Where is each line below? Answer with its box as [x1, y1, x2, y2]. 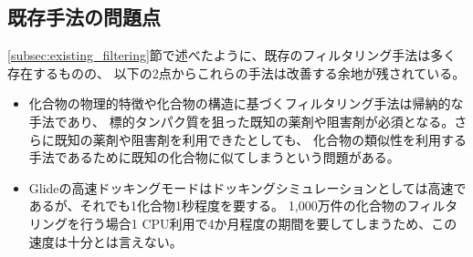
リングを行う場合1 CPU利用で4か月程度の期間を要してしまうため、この [28, 213, 457, 232]
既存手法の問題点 [7, 3, 161, 31]
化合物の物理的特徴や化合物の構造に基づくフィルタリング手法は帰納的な [28, 94, 464, 113]
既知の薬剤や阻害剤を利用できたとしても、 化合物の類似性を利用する [54, 129, 467, 149]
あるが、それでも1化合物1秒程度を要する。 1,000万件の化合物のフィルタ [28, 196, 458, 215]
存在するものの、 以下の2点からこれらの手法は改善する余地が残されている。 [7, 63, 466, 82]
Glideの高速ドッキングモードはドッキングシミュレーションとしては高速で [28, 178, 467, 197]
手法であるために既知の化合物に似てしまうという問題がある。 [28, 148, 400, 167]
